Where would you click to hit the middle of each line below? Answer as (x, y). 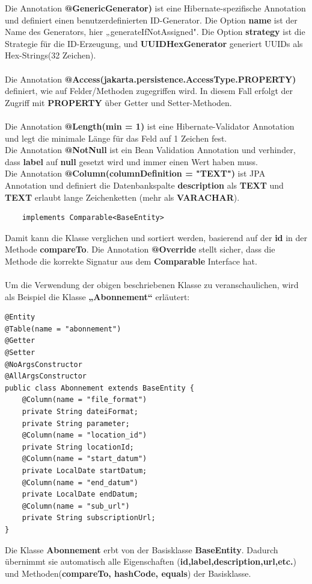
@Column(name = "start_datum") (84, 459)
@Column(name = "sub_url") (76, 506)
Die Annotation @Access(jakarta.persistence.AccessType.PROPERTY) (151, 79)
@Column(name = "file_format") (84, 400)
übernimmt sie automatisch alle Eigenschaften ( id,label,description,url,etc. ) (151, 561)
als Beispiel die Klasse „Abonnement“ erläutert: (97, 296)
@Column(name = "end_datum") (80, 482)
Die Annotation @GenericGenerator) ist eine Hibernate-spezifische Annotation (155, 8)
